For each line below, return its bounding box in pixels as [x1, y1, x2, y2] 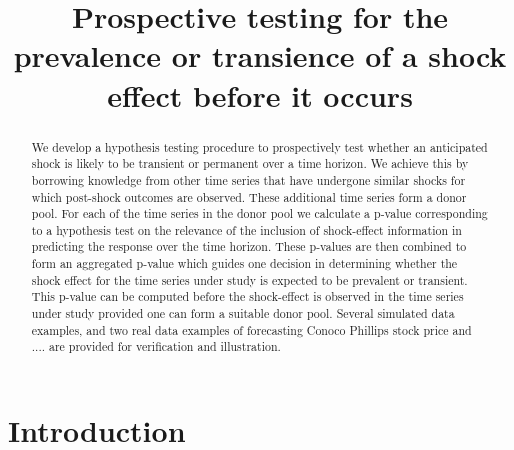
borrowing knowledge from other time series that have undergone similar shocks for [31, 171, 466, 188]
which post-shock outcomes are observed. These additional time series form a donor [31, 188, 467, 205]
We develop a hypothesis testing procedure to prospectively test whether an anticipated [31, 138, 488, 155]
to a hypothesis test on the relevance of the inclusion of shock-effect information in [31, 221, 462, 238]
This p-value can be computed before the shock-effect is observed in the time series [31, 288, 464, 305]
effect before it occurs [107, 74, 413, 115]
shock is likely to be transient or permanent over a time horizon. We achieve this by [31, 155, 469, 172]
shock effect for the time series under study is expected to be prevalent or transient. [31, 271, 468, 288]
